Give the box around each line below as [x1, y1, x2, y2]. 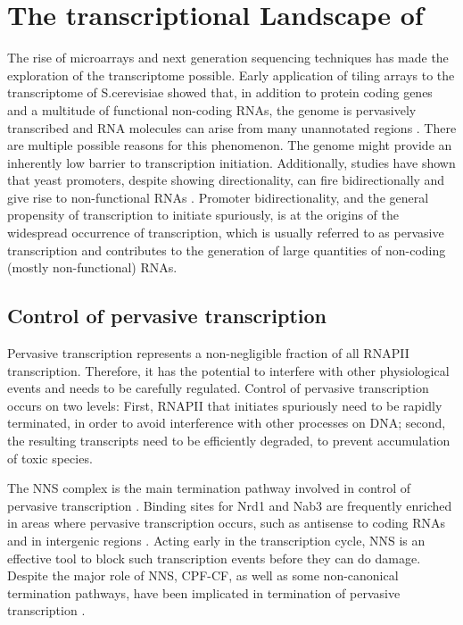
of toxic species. [7, 448, 93, 467]
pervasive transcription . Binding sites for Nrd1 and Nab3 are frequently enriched [7, 496, 452, 514]
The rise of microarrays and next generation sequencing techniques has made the [7, 48, 449, 67]
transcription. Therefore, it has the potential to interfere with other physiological [7, 361, 450, 379]
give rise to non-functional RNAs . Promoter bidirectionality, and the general [7, 187, 429, 206]
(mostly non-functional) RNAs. [7, 258, 178, 277]
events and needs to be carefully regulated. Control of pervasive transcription [7, 379, 429, 397]
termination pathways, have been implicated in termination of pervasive [7, 583, 401, 602]
